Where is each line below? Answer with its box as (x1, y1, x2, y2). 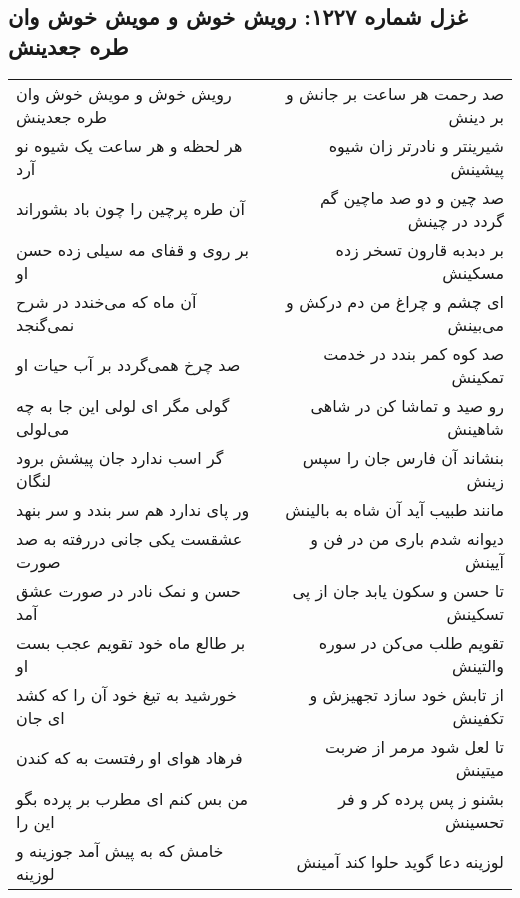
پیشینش (450, 156, 504, 180)
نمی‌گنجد (16, 312, 75, 336)
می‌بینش (447, 312, 504, 336)
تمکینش (451, 364, 504, 388)
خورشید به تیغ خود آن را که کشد (16, 682, 237, 706)
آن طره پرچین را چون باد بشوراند (16, 197, 245, 221)
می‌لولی (16, 416, 70, 440)
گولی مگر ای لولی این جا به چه (16, 393, 230, 417)
